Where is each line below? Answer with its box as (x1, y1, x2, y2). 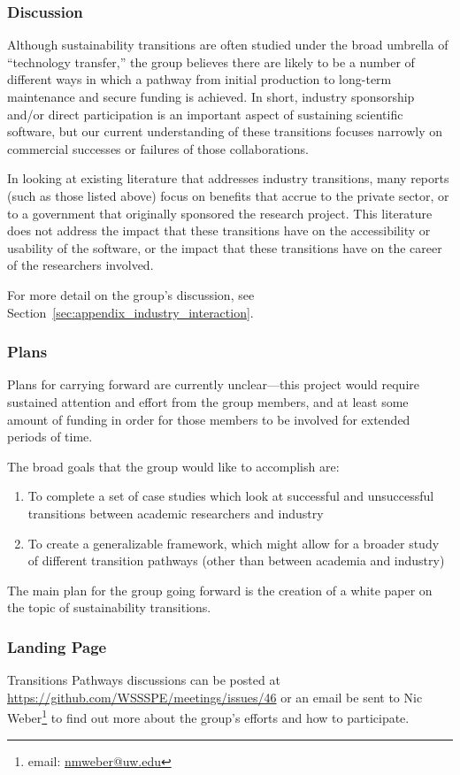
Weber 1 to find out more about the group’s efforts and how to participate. (7, 706, 410, 726)
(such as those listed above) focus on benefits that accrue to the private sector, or (7, 186, 449, 204)
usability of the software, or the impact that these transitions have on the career (7, 238, 442, 257)
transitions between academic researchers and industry (27, 503, 324, 522)
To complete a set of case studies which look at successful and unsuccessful (27, 487, 434, 505)
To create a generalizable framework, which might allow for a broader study (27, 533, 440, 552)
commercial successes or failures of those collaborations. (7, 139, 309, 157)
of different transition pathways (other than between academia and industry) (27, 551, 445, 570)
